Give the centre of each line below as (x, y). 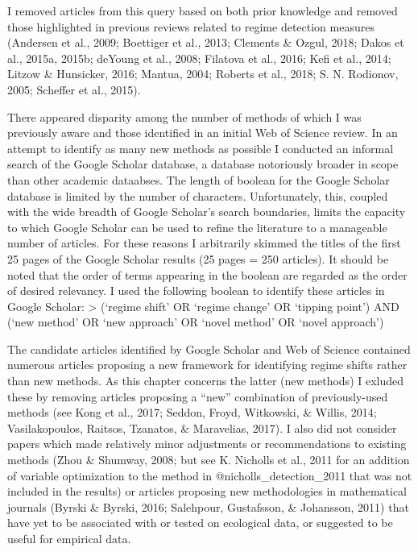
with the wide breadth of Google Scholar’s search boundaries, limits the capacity (207, 212)
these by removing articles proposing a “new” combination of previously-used (198, 396)
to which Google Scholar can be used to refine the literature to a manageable (197, 227)
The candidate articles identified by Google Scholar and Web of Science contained (209, 349)
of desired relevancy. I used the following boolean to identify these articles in (196, 291)
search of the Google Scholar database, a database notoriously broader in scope (203, 164)
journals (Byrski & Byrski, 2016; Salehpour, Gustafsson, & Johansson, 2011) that (208, 506)
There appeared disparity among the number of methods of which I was (184, 116)
